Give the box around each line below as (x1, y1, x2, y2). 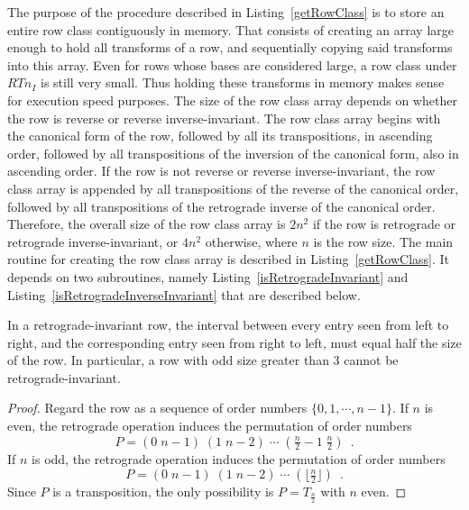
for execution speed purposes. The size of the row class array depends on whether (7, 90, 457, 109)
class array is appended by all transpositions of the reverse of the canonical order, (7, 178, 459, 197)
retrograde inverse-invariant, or (7, 232, 179, 250)
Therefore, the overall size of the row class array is (7, 214, 286, 233)
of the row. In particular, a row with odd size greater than (7, 351, 329, 369)
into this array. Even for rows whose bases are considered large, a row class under (7, 55, 457, 74)
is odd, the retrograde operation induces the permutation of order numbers (32, 449, 446, 468)
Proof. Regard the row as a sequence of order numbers (7, 398, 308, 417)
